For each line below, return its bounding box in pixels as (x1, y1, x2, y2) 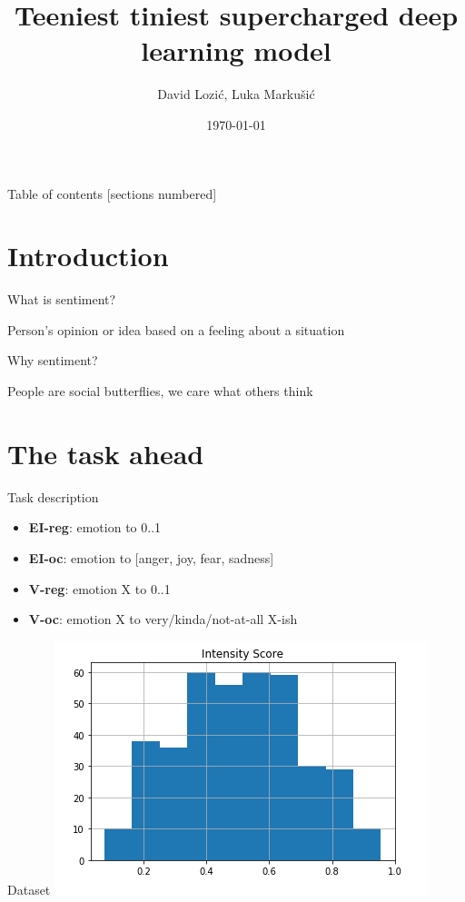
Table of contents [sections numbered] (7, 183, 217, 203)
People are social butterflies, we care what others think (7, 382, 313, 400)
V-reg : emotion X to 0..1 (28, 579, 171, 598)
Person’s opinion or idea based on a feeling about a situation (7, 320, 345, 339)
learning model (141, 32, 331, 69)
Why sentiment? (7, 351, 98, 370)
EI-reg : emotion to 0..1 (28, 518, 162, 537)
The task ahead (7, 434, 204, 471)
